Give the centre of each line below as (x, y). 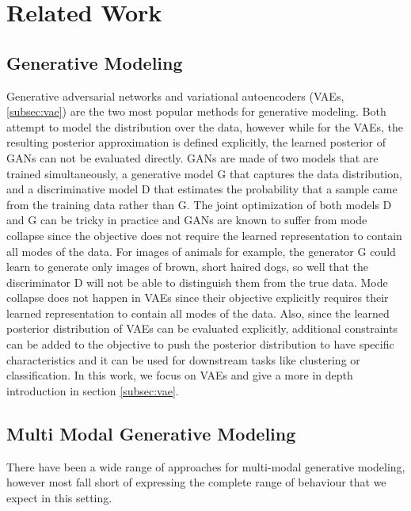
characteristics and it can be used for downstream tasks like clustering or (183, 359)
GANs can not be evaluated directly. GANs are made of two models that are (192, 157)
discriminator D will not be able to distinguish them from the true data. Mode (197, 282)
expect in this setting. (59, 497)
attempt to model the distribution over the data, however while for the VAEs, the (205, 126)
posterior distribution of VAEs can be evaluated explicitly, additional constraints (202, 328)
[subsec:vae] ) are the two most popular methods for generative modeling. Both (196, 111)
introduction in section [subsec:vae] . (93, 390)
